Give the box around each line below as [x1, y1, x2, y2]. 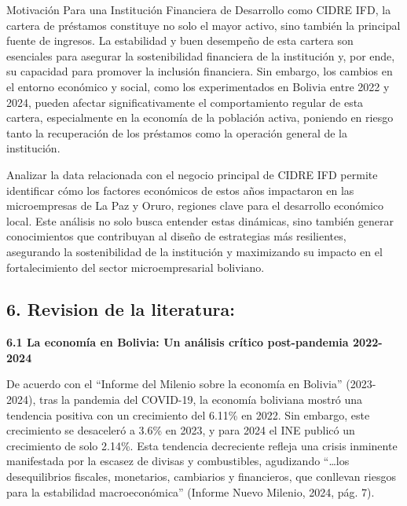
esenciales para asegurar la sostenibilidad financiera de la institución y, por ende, [6, 47, 395, 64]
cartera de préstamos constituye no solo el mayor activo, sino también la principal [6, 16, 401, 33]
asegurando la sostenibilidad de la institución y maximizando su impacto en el [6, 243, 383, 259]
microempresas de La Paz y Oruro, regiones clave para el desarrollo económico [6, 197, 384, 214]
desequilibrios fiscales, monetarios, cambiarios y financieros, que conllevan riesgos [6, 468, 396, 485]
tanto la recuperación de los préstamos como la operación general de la [6, 124, 347, 141]
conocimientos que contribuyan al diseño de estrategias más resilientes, [6, 228, 346, 244]
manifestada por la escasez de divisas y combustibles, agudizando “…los [6, 453, 350, 469]
